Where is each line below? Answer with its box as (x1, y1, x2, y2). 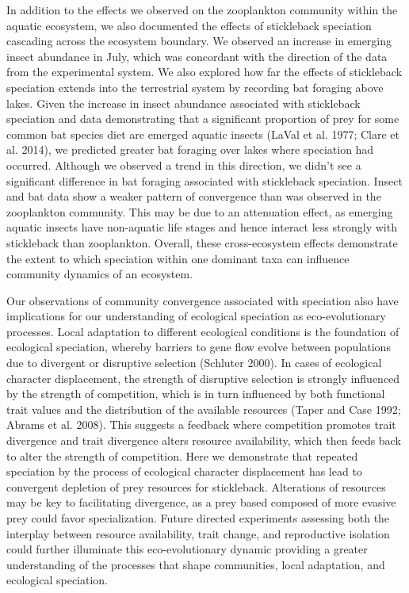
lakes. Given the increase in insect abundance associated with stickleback (6, 94, 361, 111)
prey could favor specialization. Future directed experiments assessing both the (6, 510, 390, 526)
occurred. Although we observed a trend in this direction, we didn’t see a (6, 156, 361, 173)
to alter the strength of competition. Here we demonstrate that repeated (6, 447, 358, 464)
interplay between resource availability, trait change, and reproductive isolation (6, 525, 390, 541)
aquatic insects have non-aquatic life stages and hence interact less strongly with (6, 219, 397, 235)
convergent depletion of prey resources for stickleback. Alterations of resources (6, 478, 386, 495)
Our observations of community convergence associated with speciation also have (6, 292, 399, 308)
